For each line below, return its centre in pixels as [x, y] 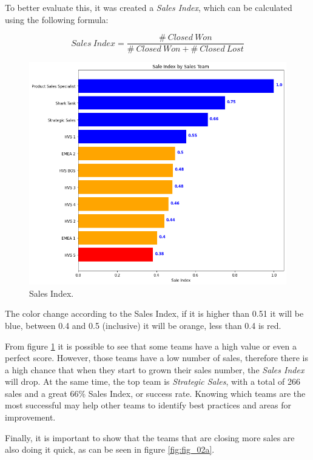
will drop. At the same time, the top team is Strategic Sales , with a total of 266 [153, 381]
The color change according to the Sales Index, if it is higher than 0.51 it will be [154, 313]
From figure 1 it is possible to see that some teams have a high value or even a [151, 346]
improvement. [30, 417]
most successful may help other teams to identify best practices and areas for [148, 405]
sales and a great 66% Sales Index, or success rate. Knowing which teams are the [155, 393]
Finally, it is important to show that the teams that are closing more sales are [150, 437]
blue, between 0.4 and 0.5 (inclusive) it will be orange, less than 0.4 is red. [143, 325]
